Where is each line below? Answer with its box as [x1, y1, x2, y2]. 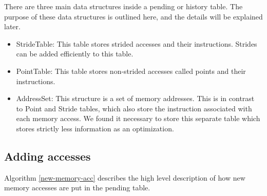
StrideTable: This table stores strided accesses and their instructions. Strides [16, 38, 257, 49]
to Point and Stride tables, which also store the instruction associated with [16, 103, 252, 113]
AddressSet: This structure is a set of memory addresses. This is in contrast [16, 93, 255, 104]
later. [4, 21, 21, 32]
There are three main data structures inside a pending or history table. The [4, 1, 243, 11]
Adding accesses [4, 148, 91, 164]
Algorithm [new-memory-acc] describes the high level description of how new [4, 172, 245, 183]
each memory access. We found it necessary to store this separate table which [16, 113, 260, 124]
